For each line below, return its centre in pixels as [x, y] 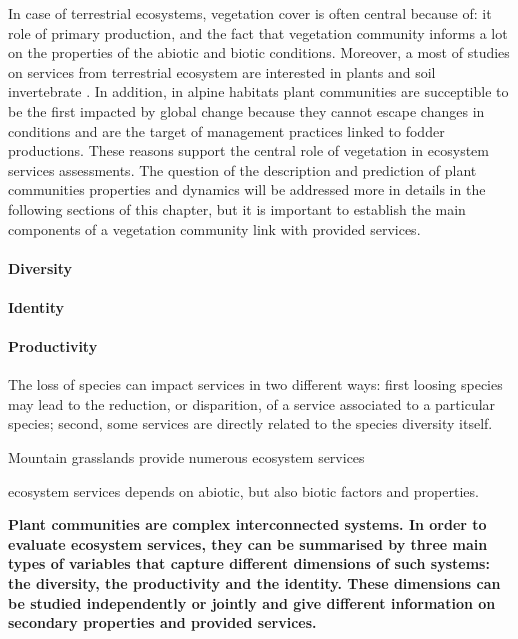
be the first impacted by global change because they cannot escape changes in [246, 110]
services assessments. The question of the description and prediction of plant [242, 169]
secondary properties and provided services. [162, 622]
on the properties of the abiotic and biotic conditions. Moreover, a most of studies [259, 52]
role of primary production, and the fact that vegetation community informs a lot [258, 32]
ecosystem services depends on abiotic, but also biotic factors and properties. [243, 490]
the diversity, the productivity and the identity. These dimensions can [254, 583]
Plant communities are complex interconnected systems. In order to [247, 524]
